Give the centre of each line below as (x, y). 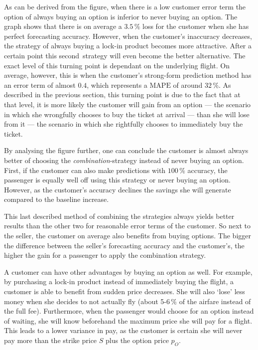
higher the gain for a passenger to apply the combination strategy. (105, 255)
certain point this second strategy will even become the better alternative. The (125, 55)
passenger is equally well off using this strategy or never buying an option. (117, 180)
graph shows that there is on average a (63, 26)
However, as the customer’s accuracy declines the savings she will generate (118, 189)
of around (188, 85)
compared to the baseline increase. (57, 199)
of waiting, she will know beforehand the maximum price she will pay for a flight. (128, 320)
